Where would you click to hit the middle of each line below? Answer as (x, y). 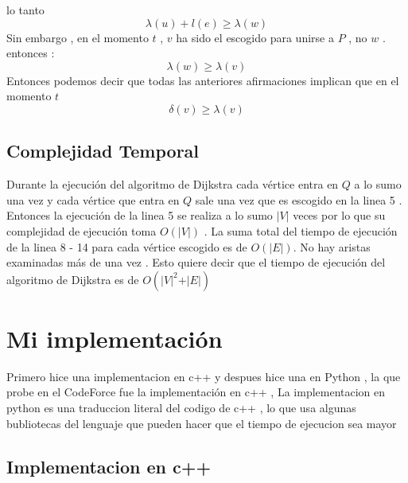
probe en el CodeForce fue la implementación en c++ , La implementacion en (196, 392)
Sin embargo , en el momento (78, 37)
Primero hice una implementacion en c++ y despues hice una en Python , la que (204, 376)
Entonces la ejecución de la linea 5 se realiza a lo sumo (140, 215)
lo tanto (25, 10)
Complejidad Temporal (103, 151)
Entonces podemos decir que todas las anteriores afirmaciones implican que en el (203, 80)
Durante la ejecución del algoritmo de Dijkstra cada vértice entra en (173, 184)
